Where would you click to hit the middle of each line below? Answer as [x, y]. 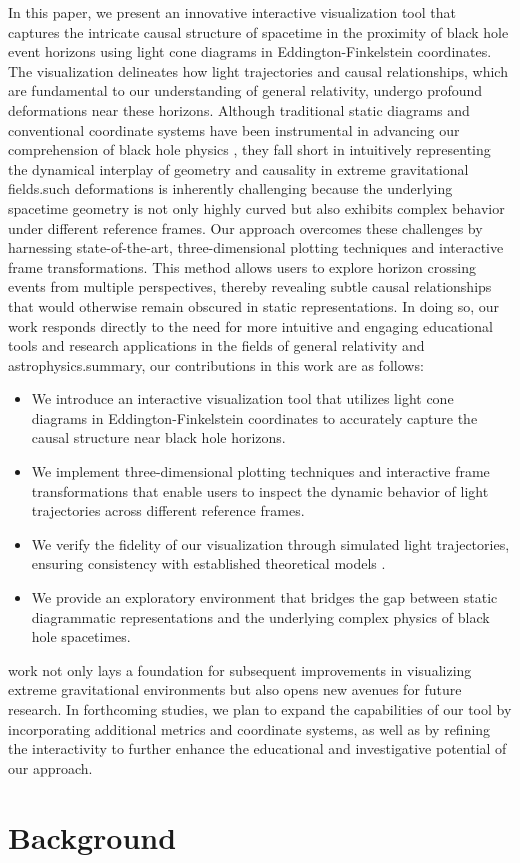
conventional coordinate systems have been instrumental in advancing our [234, 129]
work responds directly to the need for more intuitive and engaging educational [250, 325]
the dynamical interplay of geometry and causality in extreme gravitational [238, 168]
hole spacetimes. [81, 636]
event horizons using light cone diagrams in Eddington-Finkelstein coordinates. [250, 51]
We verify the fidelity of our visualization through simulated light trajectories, [270, 543]
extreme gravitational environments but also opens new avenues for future [235, 689]
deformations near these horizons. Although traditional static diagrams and [239, 109]
